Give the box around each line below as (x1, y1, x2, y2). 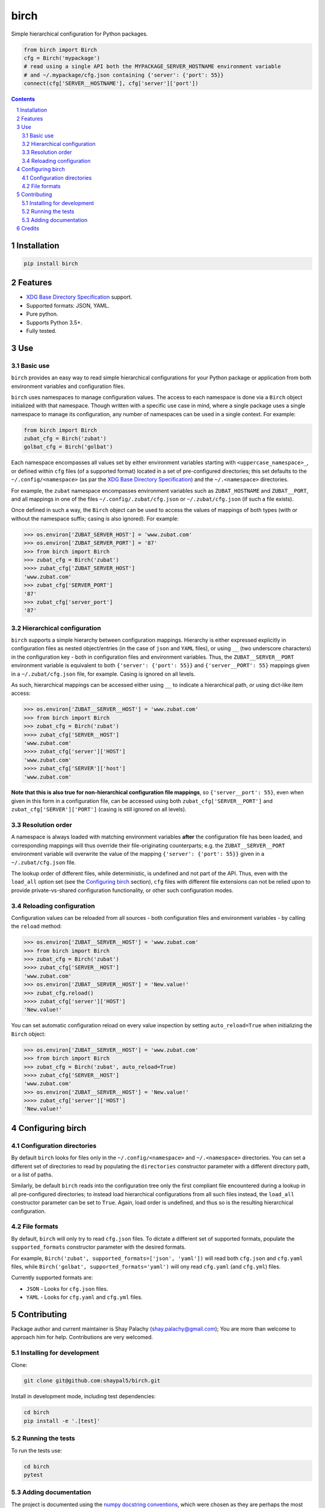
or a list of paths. (11, 1171, 54, 1179)
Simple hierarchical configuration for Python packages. (11, 30, 148, 37)
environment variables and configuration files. (11, 382, 126, 390)
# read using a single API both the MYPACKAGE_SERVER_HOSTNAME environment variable (23, 63, 281, 70)
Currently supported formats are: (11, 1274, 93, 1281)
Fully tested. (26, 328, 57, 334)
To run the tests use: (11, 1446, 63, 1454)
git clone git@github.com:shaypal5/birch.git (23, 1377, 161, 1384)
